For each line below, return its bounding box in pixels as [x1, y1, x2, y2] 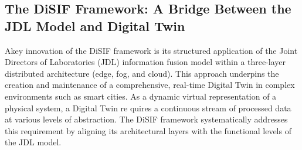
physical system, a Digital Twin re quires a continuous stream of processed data [5, 101, 291, 114]
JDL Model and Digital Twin [5, 16, 185, 35]
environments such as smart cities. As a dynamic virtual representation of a [5, 90, 277, 102]
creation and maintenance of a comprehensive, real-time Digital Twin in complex [5, 79, 295, 91]
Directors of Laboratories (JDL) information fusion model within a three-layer [5, 56, 286, 68]
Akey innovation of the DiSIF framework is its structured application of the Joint [5, 44, 298, 56]
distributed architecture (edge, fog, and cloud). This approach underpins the [5, 67, 279, 79]
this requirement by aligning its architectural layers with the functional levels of [5, 124, 291, 137]
